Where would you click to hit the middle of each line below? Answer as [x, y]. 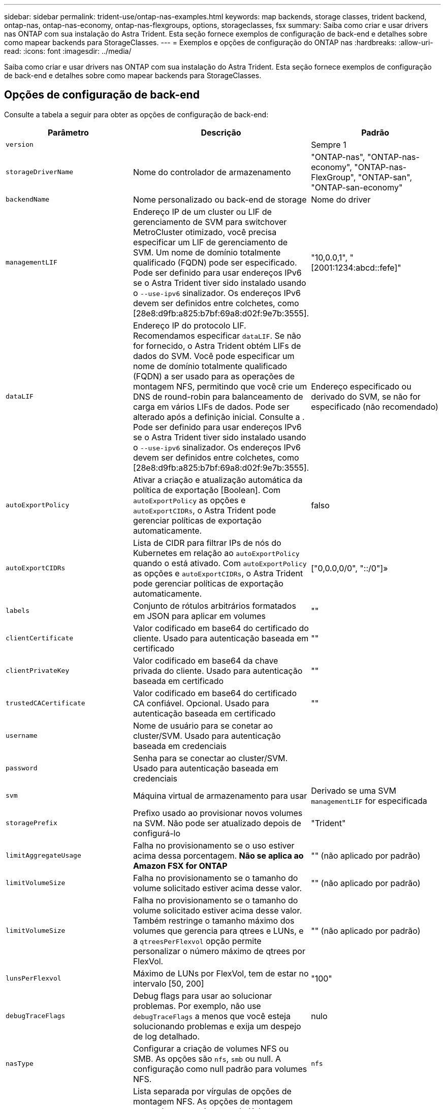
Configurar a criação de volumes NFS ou [211, 1048]
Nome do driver [341, 199]
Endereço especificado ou [361, 386]
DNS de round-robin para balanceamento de [218, 396]
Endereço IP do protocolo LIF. [189, 325]
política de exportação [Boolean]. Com [207, 490]
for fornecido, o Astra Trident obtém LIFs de [217, 346]
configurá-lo [156, 833]
